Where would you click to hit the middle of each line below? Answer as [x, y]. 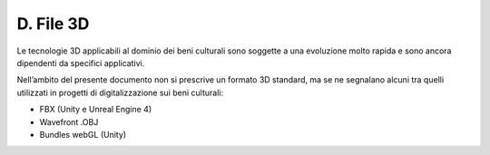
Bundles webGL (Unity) [83, 134]
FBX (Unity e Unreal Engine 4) [96, 110]
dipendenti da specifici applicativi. [81, 63]
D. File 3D [53, 24]
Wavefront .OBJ [69, 121]
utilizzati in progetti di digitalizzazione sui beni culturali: [120, 92]
